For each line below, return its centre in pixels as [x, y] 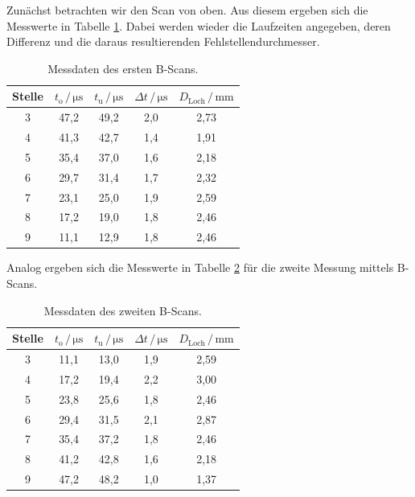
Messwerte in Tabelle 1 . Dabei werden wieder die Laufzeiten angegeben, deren [199, 25]
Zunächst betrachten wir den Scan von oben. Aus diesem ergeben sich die [187, 10]
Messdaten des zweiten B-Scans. [123, 310]
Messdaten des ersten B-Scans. [123, 68]
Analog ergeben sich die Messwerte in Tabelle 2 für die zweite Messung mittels [200, 267]
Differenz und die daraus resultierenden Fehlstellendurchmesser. [163, 41]
